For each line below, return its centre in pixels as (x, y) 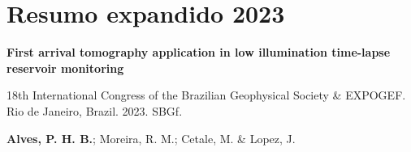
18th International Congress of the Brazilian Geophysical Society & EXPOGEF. (206, 95)
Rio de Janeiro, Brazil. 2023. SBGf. (95, 110)
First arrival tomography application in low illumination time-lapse (199, 52)
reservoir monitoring (65, 68)
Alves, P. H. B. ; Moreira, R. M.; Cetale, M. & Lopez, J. (151, 138)
